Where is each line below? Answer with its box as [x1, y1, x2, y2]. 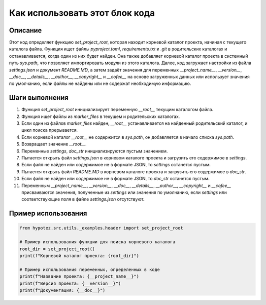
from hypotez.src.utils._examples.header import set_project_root [19, 225, 183, 231]
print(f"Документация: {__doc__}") [19, 287, 105, 293]
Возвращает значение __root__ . [21, 141, 87, 147]
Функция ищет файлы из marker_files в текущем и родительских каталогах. [21, 114, 180, 119]
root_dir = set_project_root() [19, 246, 96, 252]
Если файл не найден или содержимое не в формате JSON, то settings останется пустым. [21, 162, 211, 168]
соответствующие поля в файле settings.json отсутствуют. [21, 196, 145, 202]
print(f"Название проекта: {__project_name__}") [19, 274, 139, 279]
